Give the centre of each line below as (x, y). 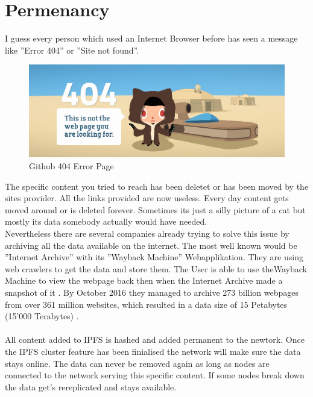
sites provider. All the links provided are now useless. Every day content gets (147, 198)
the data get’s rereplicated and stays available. (91, 386)
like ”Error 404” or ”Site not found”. (72, 50)
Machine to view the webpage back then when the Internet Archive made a (144, 280)
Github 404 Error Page (71, 166)
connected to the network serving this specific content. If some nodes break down (155, 375)
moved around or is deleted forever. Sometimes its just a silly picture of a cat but (155, 209)
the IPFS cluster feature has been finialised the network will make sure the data (153, 351)
